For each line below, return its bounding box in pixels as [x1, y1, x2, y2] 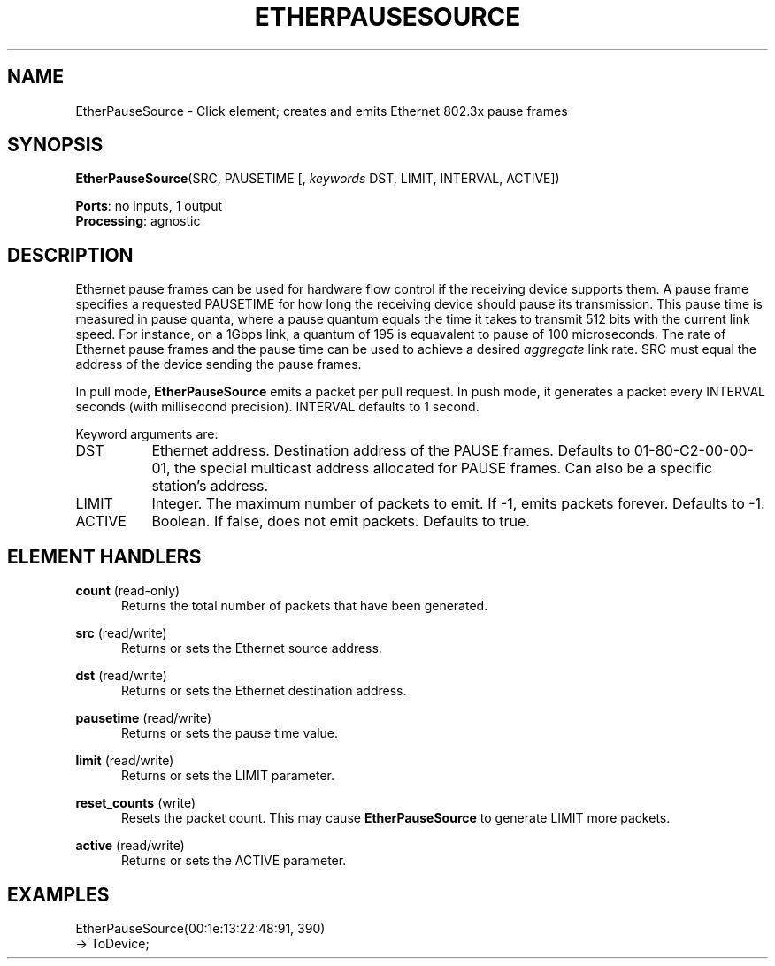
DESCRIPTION [7, 243, 134, 266]
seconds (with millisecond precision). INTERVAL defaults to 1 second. [75, 399, 480, 415]
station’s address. [151, 477, 269, 495]
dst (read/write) [75, 668, 167, 684]
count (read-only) [75, 583, 180, 599]
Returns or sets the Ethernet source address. [121, 640, 382, 656]
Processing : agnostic [75, 213, 201, 229]
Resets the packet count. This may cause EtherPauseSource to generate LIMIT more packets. [121, 810, 671, 826]
